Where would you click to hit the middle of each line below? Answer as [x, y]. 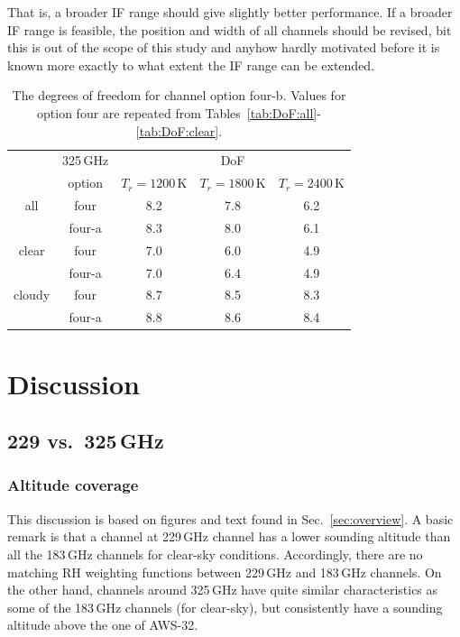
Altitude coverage [73, 485]
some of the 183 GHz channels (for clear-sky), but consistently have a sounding [225, 607]
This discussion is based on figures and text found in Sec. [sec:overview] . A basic [230, 518]
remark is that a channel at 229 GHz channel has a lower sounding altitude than [229, 536]
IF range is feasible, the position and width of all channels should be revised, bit [230, 29]
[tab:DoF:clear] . [179, 130]
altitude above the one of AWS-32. [103, 625]
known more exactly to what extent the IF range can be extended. [191, 65]
